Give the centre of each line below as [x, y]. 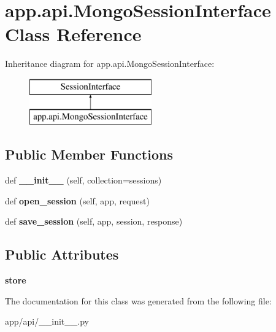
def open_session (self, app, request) [77, 200]
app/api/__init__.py [47, 321]
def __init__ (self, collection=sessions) [83, 180]
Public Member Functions [89, 154]
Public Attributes [62, 254]
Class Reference [73, 34]
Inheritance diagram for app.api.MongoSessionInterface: [110, 64]
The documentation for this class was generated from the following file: [138, 300]
